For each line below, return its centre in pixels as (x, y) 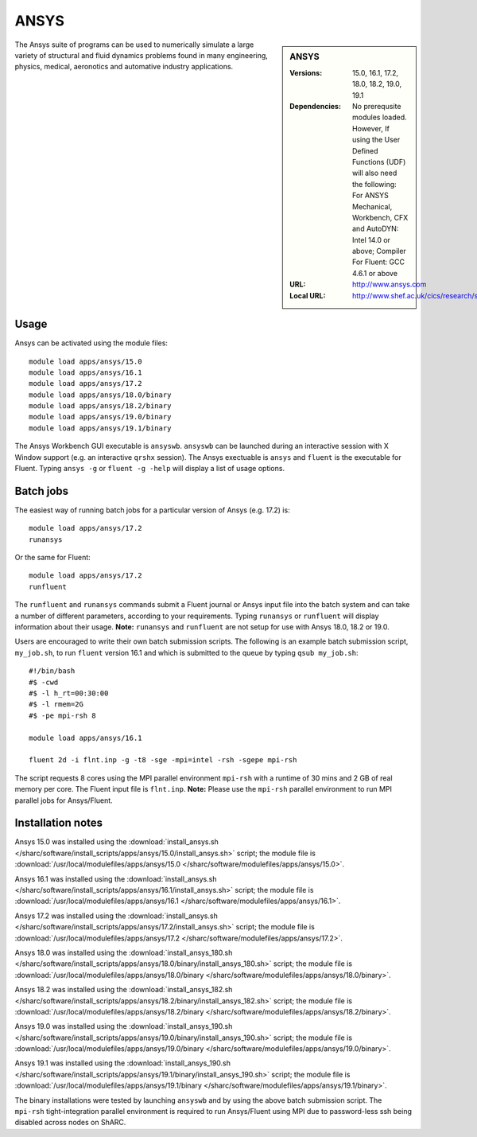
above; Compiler (380, 251)
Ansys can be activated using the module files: (91, 343)
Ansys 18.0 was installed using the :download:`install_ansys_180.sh (124, 952)
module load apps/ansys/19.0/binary (100, 417)
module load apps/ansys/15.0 (85, 361)
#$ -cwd (44, 682)
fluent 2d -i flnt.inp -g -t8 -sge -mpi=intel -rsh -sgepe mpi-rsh (163, 760)
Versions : (306, 72)
